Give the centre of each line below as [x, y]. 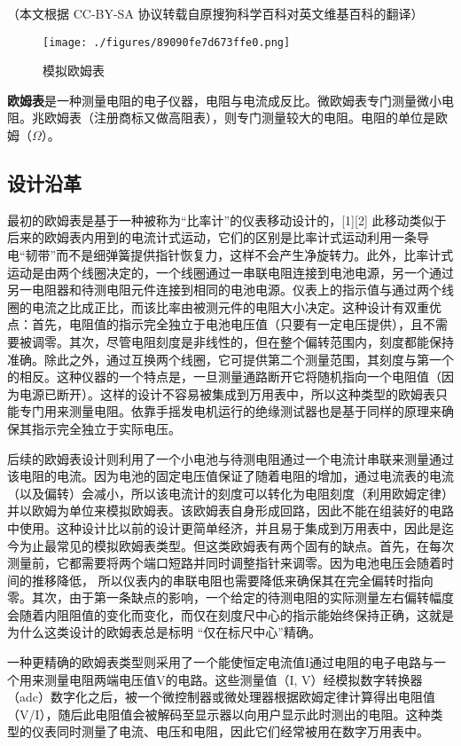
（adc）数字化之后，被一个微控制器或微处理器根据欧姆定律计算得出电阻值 [221, 697]
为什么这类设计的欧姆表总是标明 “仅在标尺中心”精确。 [164, 632]
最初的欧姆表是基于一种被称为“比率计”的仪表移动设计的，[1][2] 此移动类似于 [227, 220]
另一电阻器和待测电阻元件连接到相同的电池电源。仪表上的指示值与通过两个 [224, 290]
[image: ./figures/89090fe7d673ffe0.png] [167, 42]
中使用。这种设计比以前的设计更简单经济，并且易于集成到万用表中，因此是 [224, 527]
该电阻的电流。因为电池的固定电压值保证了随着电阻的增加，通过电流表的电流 [230, 476]
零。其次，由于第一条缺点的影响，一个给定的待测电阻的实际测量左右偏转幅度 [230, 597]
